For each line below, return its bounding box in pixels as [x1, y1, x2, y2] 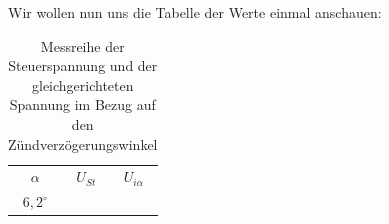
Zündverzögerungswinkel [8, 133, 158, 154]
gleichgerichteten [31, 74, 134, 95]
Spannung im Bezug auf [9, 94, 156, 115]
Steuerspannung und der [8, 55, 158, 76]
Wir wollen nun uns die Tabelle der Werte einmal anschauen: [8, 2, 382, 22]
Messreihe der [40, 35, 125, 56]
